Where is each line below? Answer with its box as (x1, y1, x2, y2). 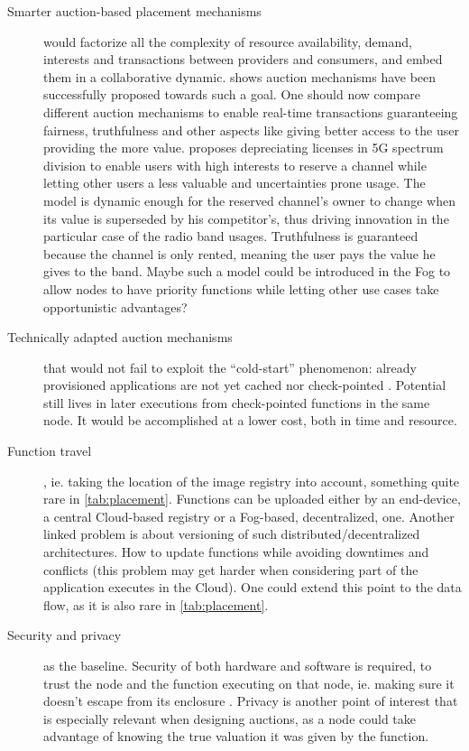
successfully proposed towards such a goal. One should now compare (43, 85, 420, 104)
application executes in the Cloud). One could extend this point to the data (43, 578, 462, 597)
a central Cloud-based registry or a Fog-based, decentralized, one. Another (43, 506, 455, 525)
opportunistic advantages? (43, 297, 188, 316)
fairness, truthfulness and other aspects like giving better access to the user (43, 120, 459, 139)
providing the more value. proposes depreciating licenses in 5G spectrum (43, 138, 444, 157)
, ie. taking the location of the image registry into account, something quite (43, 471, 460, 490)
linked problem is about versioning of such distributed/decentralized (43, 524, 420, 543)
